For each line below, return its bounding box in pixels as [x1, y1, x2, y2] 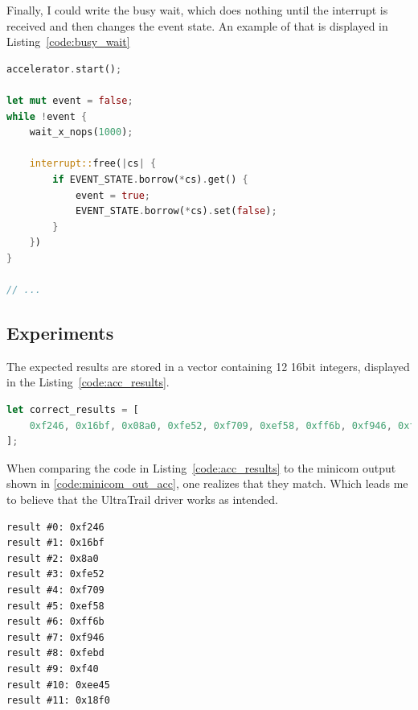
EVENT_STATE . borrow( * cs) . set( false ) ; [75, 205, 277, 217]
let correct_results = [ [6, 404, 139, 416]
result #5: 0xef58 [6, 600, 104, 612]
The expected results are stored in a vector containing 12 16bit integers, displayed [6, 357, 410, 374]
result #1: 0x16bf [6, 537, 104, 549]
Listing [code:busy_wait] [6, 33, 130, 50]
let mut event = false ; [6, 94, 133, 106]
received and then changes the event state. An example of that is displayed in [6, 17, 388, 34]
